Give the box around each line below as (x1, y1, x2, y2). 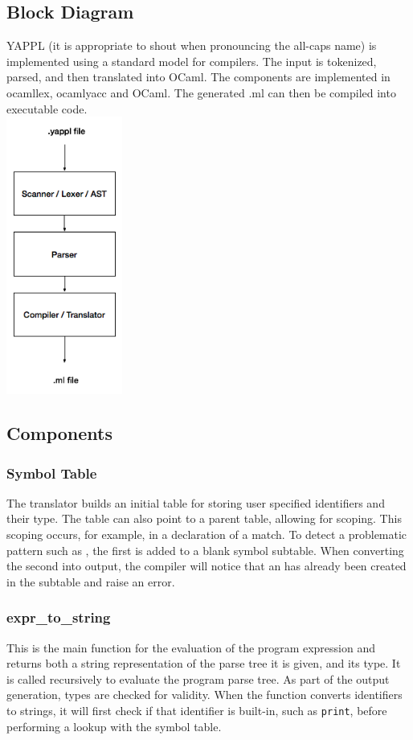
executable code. (6, 100, 88, 117)
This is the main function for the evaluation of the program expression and (6, 639, 375, 656)
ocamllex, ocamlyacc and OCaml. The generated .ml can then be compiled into (6, 84, 396, 101)
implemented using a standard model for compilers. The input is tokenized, (6, 52, 377, 69)
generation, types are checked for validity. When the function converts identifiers (6, 686, 403, 703)
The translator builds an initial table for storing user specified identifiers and (6, 494, 385, 511)
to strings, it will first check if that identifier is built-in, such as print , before (6, 702, 387, 719)
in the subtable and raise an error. (6, 573, 175, 590)
